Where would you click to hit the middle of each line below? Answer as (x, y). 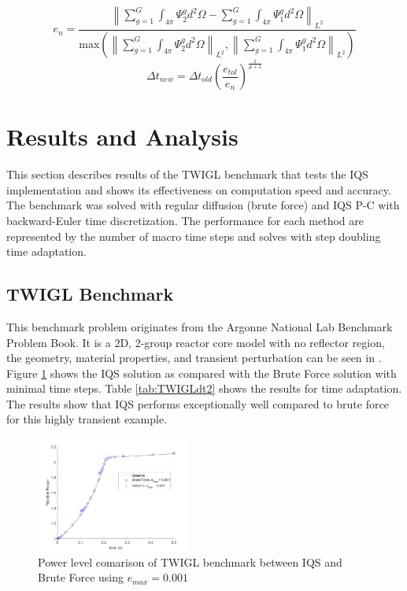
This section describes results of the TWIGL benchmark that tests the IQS (187, 174)
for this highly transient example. (87, 419)
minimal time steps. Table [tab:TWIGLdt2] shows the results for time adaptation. (204, 388)
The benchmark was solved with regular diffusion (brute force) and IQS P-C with (203, 205)
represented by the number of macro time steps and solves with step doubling (194, 236)
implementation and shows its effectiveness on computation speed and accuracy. (199, 189)
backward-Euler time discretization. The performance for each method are (185, 220)
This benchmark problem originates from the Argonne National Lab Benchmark (200, 326)
